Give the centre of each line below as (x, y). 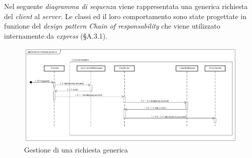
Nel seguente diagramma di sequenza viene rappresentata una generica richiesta (126, 6)
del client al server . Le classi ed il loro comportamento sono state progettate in (125, 16)
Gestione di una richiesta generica (76, 149)
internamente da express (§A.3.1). (56, 35)
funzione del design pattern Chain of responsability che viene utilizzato (112, 26)
